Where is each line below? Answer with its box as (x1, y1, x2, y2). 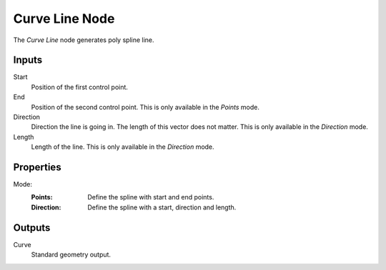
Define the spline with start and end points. (87, 193, 214, 202)
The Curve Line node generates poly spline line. (13, 36, 154, 44)
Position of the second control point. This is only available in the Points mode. (31, 103, 260, 111)
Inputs (13, 54, 43, 66)
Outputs (13, 222, 51, 234)
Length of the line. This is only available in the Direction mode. (31, 142, 214, 151)
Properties (13, 161, 61, 173)
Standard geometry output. (31, 250, 111, 259)
